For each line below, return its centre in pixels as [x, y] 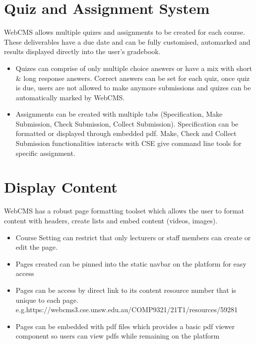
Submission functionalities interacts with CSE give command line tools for [128, 143]
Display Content [61, 187]
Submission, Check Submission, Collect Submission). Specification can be [127, 123]
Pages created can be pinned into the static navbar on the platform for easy [131, 263]
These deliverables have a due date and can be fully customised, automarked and [127, 41]
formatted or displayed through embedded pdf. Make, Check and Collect [126, 133]
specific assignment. [45, 153]
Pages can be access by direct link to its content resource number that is [126, 290]
